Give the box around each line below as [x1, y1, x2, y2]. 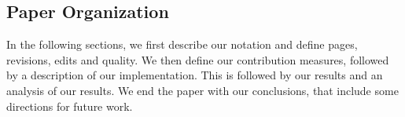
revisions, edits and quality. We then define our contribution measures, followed [6, 51, 389, 68]
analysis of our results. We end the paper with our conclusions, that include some [6, 82, 399, 98]
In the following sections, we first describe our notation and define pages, [6, 36, 358, 53]
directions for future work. [6, 97, 133, 114]
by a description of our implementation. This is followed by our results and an [6, 67, 383, 83]
